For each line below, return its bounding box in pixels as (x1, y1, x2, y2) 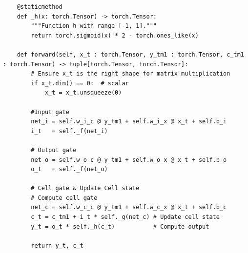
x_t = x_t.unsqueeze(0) (44, 89, 122, 97)
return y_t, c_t (31, 242, 83, 249)
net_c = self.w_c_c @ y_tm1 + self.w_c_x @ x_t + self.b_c (31, 204, 227, 211)
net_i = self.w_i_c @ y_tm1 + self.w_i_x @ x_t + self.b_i (31, 118, 227, 125)
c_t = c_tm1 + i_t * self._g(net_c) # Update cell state (31, 214, 220, 221)
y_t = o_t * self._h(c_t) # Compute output (31, 223, 209, 230)
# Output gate (31, 146, 77, 154)
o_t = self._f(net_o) (31, 166, 108, 173)
